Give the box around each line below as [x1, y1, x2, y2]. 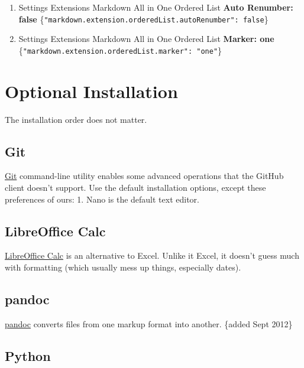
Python [5, 346, 51, 364]
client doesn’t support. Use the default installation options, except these [5, 181, 266, 194]
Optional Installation [5, 79, 178, 103]
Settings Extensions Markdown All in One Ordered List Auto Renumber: [18, 1, 293, 13]
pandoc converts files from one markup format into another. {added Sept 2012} [5, 317, 293, 330]
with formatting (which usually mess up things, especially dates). [5, 261, 241, 273]
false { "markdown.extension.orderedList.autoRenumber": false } [18, 12, 269, 25]
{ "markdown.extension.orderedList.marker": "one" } [18, 44, 222, 56]
